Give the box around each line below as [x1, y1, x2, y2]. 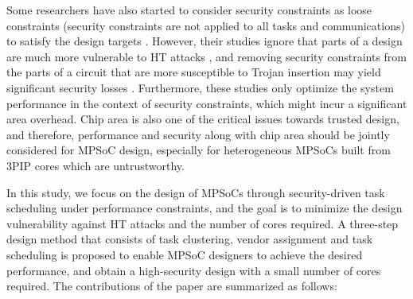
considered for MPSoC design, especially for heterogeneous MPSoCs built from [6, 142, 391, 158]
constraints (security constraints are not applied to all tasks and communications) [6, 17, 405, 33]
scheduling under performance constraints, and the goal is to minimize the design [6, 200, 403, 216]
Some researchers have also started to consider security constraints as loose [6, 2, 372, 17]
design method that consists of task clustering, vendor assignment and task [6, 231, 373, 247]
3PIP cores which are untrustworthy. [6, 157, 185, 173]
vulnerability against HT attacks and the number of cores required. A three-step [6, 215, 399, 231]
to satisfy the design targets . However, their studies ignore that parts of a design [6, 33, 403, 49]
